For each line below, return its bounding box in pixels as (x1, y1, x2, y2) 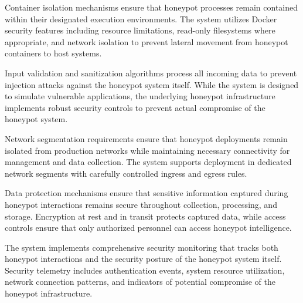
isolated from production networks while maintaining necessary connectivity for (5, 144, 290, 156)
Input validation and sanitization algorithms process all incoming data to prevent (5, 66, 297, 79)
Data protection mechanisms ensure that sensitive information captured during (5, 187, 288, 199)
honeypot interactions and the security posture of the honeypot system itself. (5, 253, 282, 265)
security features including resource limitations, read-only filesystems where (5, 24, 275, 36)
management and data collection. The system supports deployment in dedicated (5, 156, 292, 168)
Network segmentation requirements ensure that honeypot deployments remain (5, 132, 288, 144)
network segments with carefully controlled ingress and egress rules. (5, 167, 247, 179)
